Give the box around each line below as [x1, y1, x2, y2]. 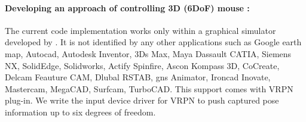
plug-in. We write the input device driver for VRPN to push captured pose [5, 94, 279, 107]
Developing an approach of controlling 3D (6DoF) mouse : [5, 1, 250, 14]
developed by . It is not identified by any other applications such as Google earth [5, 36, 302, 48]
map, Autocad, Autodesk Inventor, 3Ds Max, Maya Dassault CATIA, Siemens [5, 47, 292, 60]
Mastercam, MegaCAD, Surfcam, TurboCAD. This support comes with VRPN [5, 82, 293, 95]
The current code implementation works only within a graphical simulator [5, 24, 276, 36]
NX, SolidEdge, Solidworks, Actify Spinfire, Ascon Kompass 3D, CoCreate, [5, 59, 280, 71]
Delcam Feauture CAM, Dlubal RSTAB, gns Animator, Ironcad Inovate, [5, 71, 271, 83]
